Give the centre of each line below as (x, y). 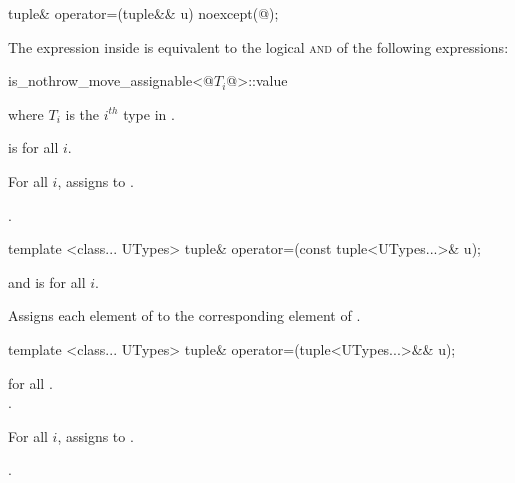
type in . (149, 113)
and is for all (47, 281)
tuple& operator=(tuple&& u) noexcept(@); (143, 13)
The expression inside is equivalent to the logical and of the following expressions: (258, 46)
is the (82, 113)
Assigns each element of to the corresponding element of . (184, 315)
